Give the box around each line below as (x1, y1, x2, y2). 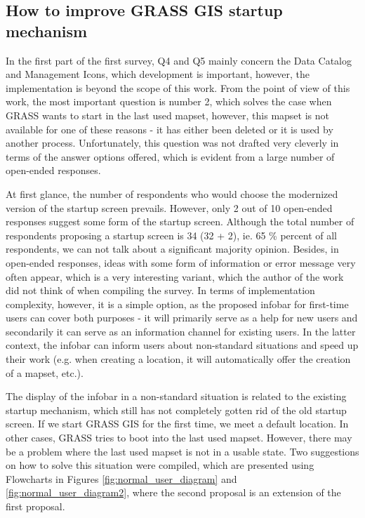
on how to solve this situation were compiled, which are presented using (6, 458, 314, 472)
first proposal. (6, 499, 65, 513)
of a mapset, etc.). (6, 365, 84, 380)
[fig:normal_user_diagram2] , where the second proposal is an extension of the (6, 485, 341, 500)
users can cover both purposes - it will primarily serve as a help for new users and (6, 310, 358, 325)
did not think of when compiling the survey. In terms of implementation (6, 283, 315, 298)
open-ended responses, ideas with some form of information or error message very (6, 255, 356, 270)
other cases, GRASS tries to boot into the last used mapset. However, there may (6, 430, 352, 445)
